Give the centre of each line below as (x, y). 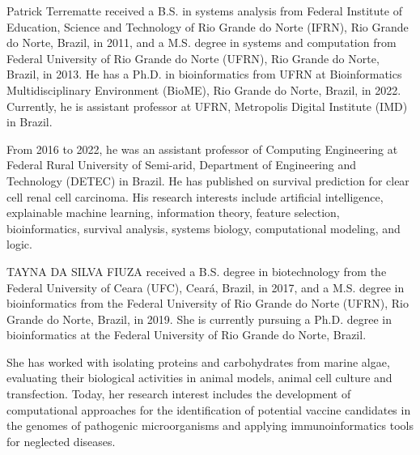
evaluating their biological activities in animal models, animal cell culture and (199, 378)
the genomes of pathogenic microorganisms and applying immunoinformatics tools (210, 425)
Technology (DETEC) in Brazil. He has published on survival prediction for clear (208, 180)
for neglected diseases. (61, 441)
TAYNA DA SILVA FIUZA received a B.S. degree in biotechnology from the (197, 271)
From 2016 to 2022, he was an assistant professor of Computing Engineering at (202, 149)
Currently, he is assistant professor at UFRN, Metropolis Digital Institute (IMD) (207, 106)
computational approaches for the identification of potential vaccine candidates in (209, 409)
